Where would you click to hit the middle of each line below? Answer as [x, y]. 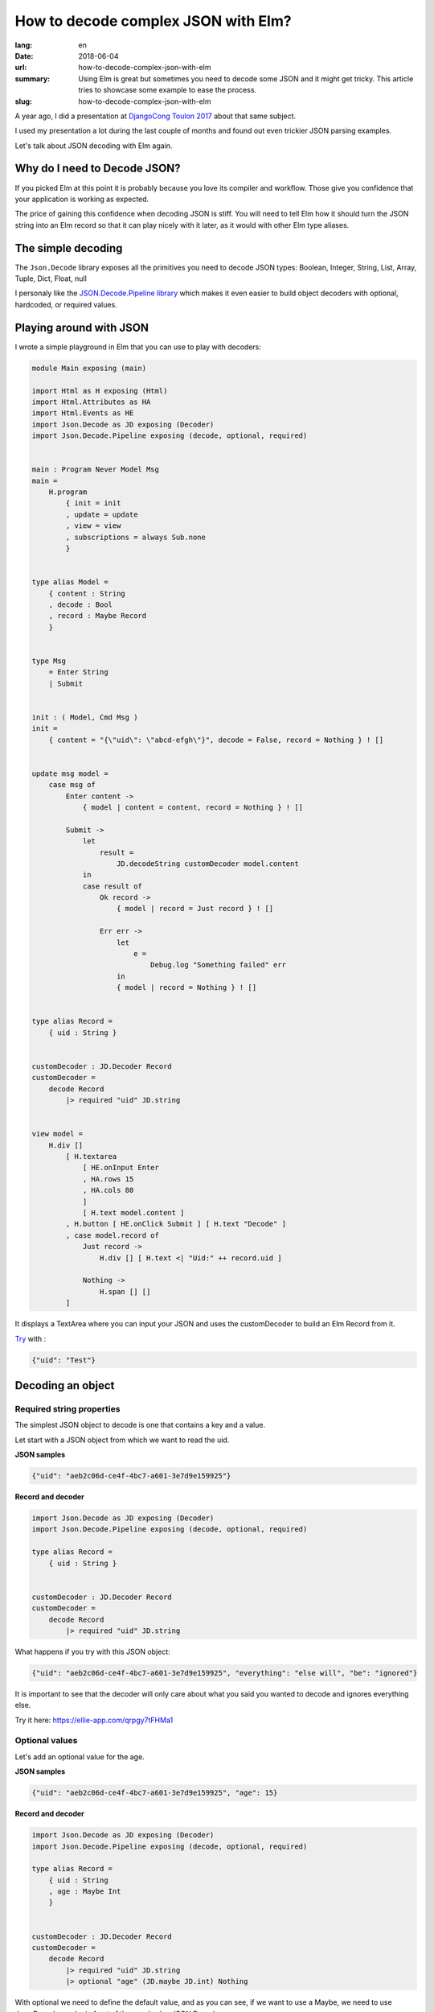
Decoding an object [65, 1385]
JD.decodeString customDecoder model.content [208, 864]
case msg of [72, 785]
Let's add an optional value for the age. [80, 1756]
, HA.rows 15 [108, 1179]
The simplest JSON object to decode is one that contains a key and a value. [140, 1425]
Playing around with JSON [82, 327]
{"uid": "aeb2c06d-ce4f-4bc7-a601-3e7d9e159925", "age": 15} [155, 1793]
